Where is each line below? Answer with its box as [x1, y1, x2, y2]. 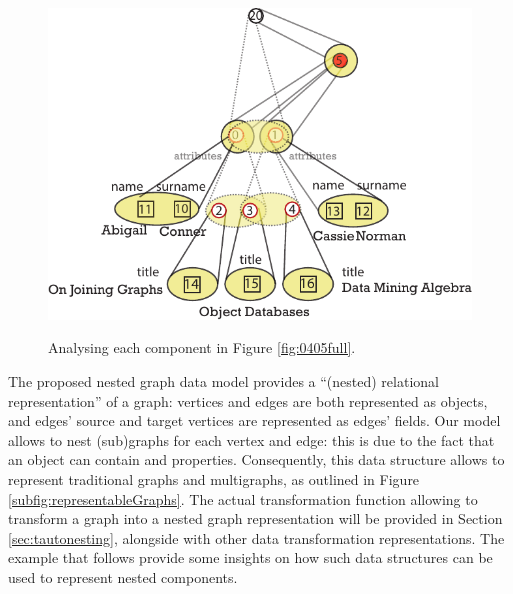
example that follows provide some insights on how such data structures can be [8, 547, 493, 568]
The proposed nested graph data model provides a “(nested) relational [8, 370, 439, 391]
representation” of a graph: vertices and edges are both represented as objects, [8, 390, 488, 411]
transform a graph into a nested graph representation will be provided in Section [8, 508, 503, 529]
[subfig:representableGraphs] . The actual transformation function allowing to [8, 488, 478, 509]
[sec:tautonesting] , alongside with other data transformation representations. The [8, 527, 505, 548]
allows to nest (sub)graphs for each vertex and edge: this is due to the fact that [8, 429, 495, 450]
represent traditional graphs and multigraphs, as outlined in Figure [8, 468, 420, 489]
